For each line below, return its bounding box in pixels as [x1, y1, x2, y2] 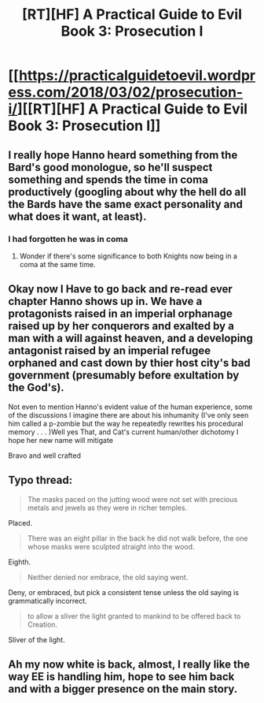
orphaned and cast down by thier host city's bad [8, 356, 251, 370]
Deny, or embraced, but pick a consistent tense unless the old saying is [8, 587, 240, 597]
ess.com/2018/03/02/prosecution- [8, 84, 244, 102]
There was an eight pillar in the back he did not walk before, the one [27, 534, 248, 543]
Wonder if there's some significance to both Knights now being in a [19, 251, 238, 261]
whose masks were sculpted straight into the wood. [27, 541, 195, 551]
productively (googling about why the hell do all [8, 185, 247, 199]
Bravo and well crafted [8, 451, 81, 460]
